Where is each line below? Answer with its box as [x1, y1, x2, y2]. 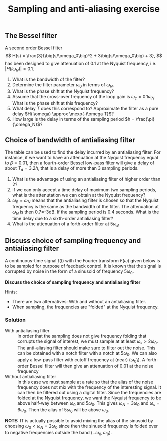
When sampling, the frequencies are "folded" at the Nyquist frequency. [12, 304, 159, 310]
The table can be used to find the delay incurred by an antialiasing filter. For [5, 149, 161, 155]
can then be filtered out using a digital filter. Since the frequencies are [17, 390, 161, 396]
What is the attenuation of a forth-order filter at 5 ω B [12, 221, 119, 228]
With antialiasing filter [5, 327, 50, 333]
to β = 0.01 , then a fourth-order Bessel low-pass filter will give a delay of [5, 160, 155, 166]
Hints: [5, 289, 17, 295]
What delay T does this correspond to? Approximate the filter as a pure [12, 106, 159, 111]
